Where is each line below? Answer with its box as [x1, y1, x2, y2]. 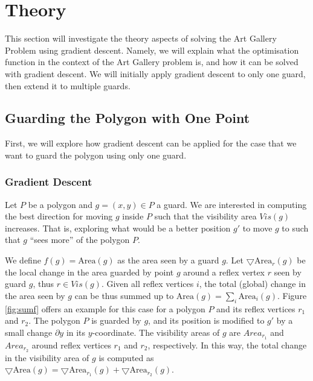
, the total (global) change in [199, 277, 306, 290]
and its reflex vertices [216, 302, 295, 315]
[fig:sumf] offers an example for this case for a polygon [5, 302, 205, 315]
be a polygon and [28, 198, 92, 210]
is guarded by [91, 314, 141, 327]
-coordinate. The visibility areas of [92, 326, 220, 338]
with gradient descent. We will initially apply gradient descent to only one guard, [5, 67, 306, 80]
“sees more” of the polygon [30, 233, 130, 246]
